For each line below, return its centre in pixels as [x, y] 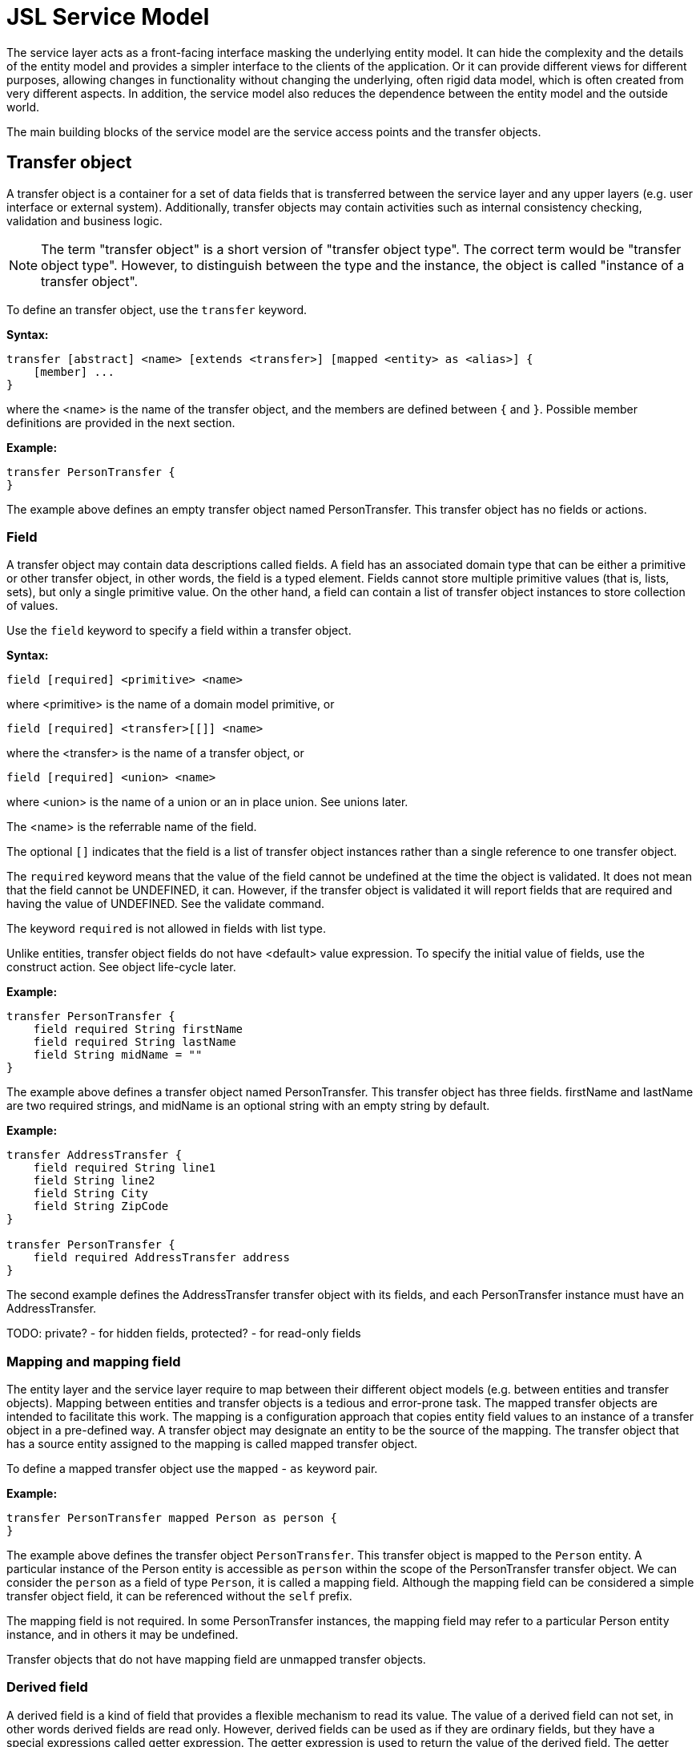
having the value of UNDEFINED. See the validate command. [166, 904]
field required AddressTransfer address [162, 1258]
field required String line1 [125, 1168]
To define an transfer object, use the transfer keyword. [157, 309]
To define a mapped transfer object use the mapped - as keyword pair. [192, 1469]
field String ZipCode [101, 1206]
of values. [32, 606]
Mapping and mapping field [94, 1361]
